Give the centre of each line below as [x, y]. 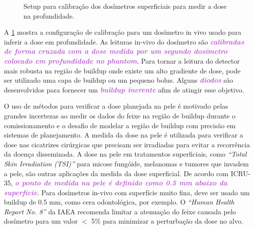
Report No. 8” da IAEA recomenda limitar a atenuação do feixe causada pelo [120, 211]
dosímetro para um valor [41, 221]
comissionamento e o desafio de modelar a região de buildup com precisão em [120, 125]
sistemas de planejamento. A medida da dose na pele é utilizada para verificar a [124, 135]
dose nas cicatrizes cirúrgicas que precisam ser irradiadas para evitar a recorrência [127, 144]
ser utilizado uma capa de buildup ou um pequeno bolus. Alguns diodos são [119, 80]
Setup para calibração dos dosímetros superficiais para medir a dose [125, 6]
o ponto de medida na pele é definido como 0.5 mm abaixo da [121, 183]
